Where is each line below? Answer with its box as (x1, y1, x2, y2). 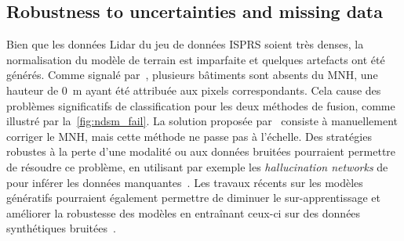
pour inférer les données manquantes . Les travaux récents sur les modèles (6, 174, 363, 190)
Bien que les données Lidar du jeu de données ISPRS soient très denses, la (6, 36, 364, 52)
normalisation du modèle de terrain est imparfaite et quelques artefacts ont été (6, 51, 385, 67)
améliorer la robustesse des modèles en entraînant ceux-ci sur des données (6, 204, 361, 221)
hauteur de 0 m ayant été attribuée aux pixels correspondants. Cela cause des (6, 81, 381, 98)
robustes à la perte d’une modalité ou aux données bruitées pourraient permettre (6, 143, 396, 160)
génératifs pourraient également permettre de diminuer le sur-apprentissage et (6, 189, 380, 206)
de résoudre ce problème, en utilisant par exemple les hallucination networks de (6, 158, 388, 174)
